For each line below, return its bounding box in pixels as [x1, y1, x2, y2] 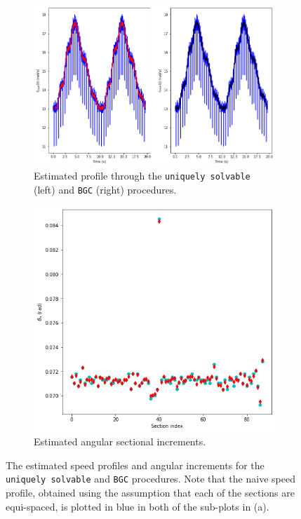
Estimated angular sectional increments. [34, 434, 206, 449]
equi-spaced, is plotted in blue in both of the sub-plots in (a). [6, 499, 269, 513]
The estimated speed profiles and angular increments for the [6, 457, 265, 472]
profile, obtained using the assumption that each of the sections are [6, 485, 295, 499]
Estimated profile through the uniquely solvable [34, 168, 250, 182]
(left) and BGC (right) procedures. [34, 182, 177, 196]
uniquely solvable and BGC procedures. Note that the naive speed [6, 471, 295, 486]
